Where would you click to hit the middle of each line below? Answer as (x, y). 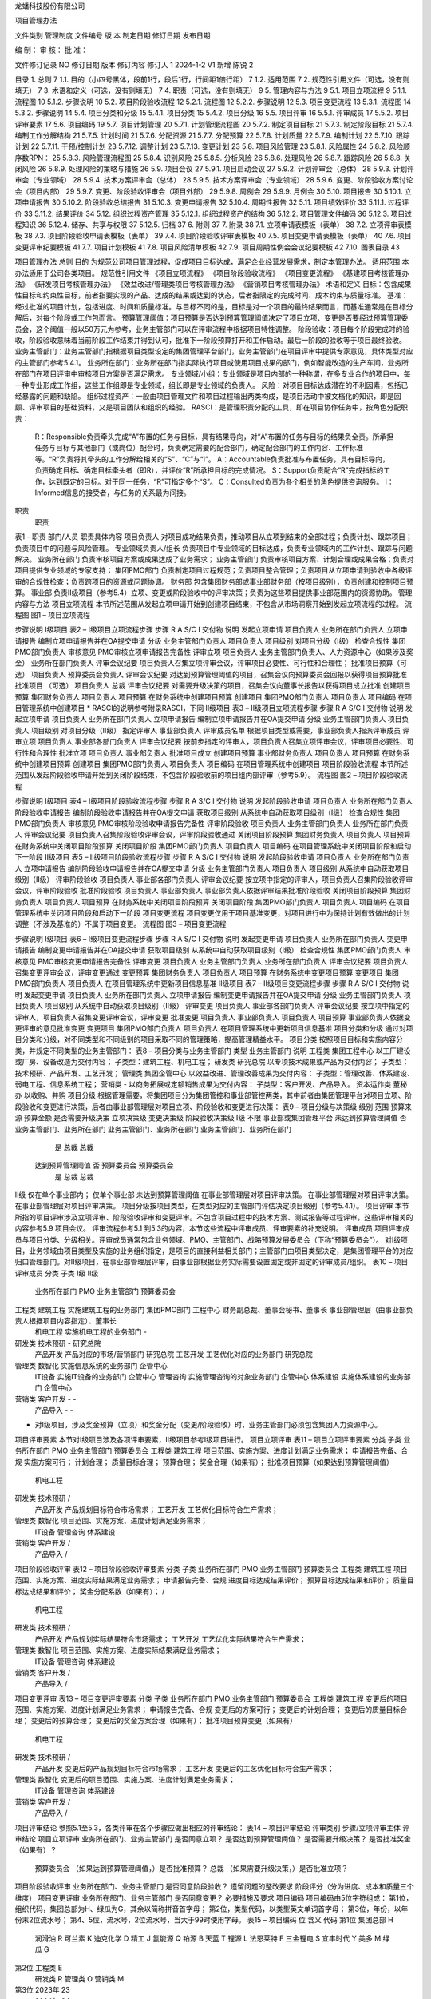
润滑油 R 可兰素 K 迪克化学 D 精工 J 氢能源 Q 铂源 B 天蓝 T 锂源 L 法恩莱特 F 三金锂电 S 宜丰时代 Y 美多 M (208, 1938)
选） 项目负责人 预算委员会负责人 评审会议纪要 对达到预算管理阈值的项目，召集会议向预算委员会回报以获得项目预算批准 (211, 674)
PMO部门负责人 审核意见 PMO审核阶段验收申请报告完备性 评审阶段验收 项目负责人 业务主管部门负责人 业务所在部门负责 (212, 823)
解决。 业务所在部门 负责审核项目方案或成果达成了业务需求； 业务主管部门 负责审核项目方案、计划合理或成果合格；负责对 (214, 559)
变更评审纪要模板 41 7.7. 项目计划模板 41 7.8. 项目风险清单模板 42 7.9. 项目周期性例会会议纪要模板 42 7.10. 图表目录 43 (208, 247)
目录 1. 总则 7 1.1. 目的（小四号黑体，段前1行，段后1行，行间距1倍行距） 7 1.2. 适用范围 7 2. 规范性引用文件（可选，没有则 (212, 79)
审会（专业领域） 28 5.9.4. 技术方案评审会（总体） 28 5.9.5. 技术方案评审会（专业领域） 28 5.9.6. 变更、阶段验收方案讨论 (214, 180)
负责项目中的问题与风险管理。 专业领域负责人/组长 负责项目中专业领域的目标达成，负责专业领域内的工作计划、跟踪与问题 (214, 548)
